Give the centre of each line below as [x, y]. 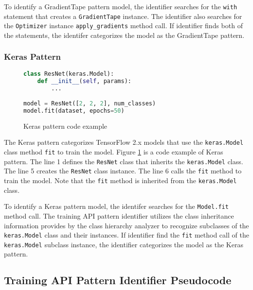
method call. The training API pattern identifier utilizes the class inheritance [119, 215]
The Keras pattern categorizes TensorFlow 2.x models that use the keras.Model [124, 142]
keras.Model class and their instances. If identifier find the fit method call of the [126, 235]
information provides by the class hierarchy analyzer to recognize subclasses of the [126, 225]
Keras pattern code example [65, 126]
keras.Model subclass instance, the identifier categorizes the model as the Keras [124, 244]
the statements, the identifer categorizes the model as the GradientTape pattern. [124, 35]
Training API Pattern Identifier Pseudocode [118, 280]
